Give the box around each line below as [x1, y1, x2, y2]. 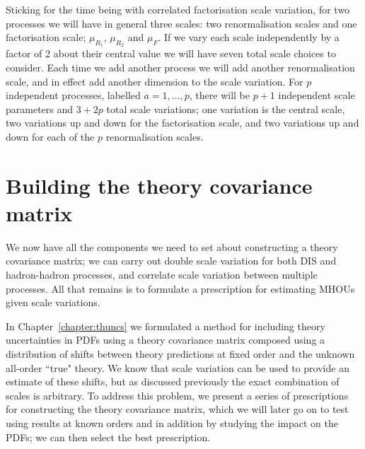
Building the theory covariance [6, 170, 313, 199]
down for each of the [6, 129, 95, 144]
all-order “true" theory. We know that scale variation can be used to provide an [6, 360, 349, 375]
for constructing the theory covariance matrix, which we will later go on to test [6, 402, 349, 416]
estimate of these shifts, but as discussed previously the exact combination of [6, 374, 340, 389]
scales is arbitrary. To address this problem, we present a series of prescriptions [6, 387, 349, 402]
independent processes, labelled [6, 88, 141, 103]
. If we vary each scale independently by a [158, 30, 340, 45]
